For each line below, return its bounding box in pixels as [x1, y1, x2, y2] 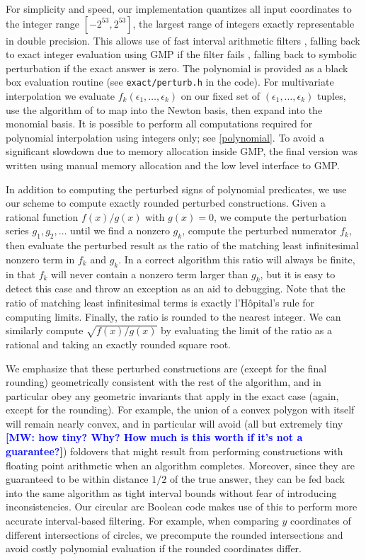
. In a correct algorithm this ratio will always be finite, [118, 251, 355, 266]
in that [6, 266, 36, 281]
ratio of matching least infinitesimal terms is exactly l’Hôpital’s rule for [6, 295, 315, 309]
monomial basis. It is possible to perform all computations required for [6, 116, 313, 131]
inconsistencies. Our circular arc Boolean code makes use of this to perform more [6, 499, 358, 514]
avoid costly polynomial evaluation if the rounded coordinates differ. [6, 541, 302, 556]
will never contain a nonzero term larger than [51, 266, 248, 281]
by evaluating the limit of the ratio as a [161, 323, 333, 338]
